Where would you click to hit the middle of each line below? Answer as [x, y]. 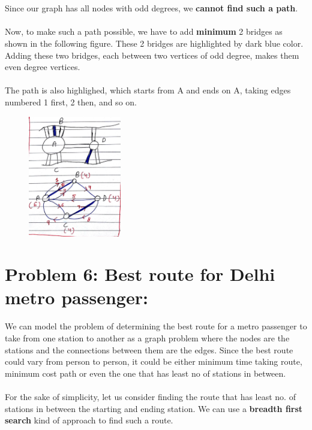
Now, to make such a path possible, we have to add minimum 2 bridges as [144, 31]
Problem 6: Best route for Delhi [140, 274]
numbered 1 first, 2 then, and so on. [71, 102]
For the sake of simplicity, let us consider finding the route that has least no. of [150, 396]
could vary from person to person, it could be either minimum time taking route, [154, 361]
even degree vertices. [43, 67]
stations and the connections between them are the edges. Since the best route [149, 349]
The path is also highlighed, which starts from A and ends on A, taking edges [148, 90]
